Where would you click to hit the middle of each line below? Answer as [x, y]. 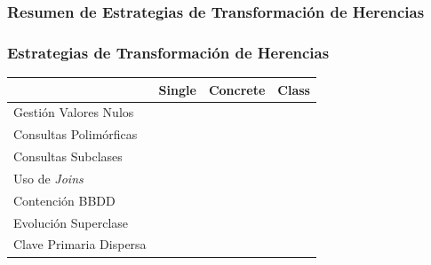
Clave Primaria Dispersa [80, 244]
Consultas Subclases [68, 156]
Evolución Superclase [71, 222]
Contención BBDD [64, 200]
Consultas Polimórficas [76, 134]
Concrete [237, 89]
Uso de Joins [48, 178]
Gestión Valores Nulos [74, 112]
